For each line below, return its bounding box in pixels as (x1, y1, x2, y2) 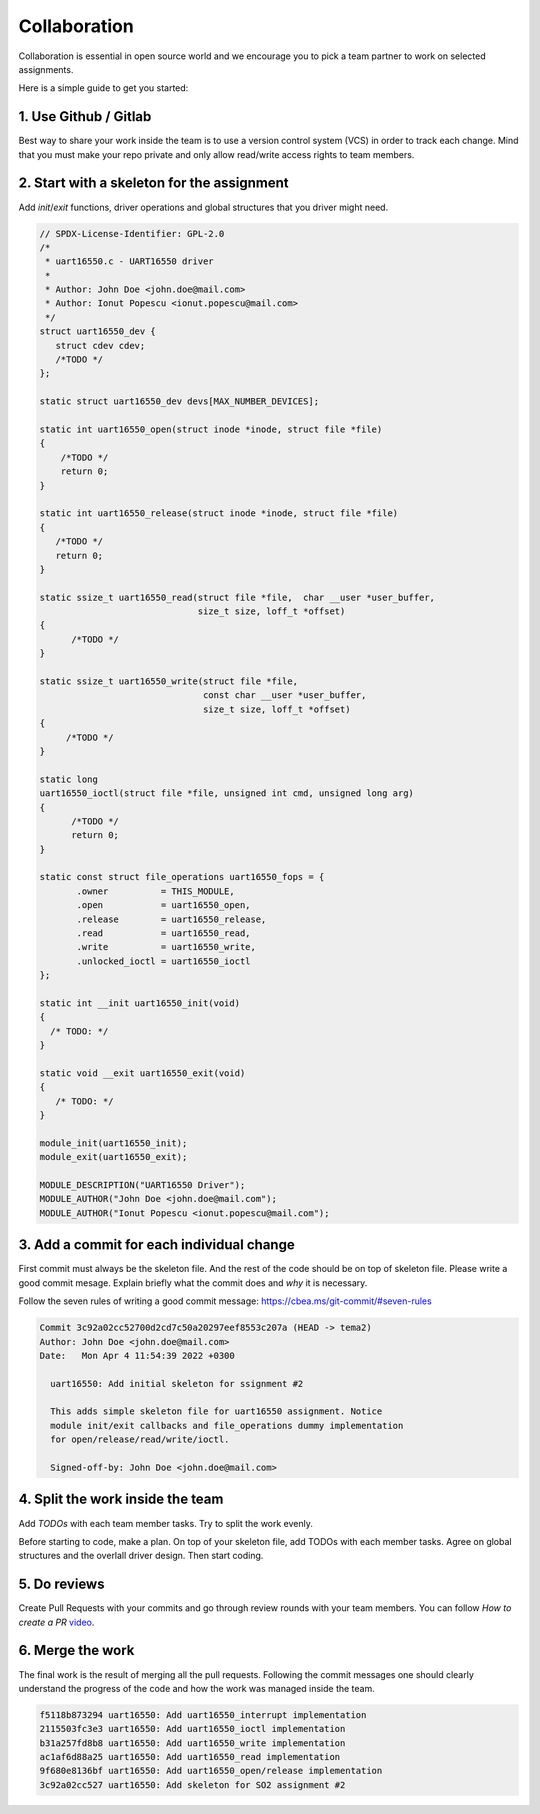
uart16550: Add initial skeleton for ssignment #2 (50, 1378, 304, 1389)
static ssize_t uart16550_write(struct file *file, (39, 676, 299, 687)
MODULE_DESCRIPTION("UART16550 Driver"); (39, 1180, 246, 1191)
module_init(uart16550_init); (39, 1137, 188, 1149)
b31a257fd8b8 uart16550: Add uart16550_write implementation (39, 1737, 346, 1749)
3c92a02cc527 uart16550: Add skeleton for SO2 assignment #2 (39, 1779, 346, 1790)
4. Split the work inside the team (18, 1491, 224, 1508)
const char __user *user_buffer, (202, 690, 367, 701)
